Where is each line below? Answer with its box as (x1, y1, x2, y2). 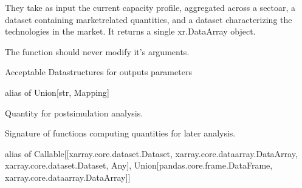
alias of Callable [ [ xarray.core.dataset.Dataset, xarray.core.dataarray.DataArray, (5, 147, 298, 159)
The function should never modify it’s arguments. (5, 45, 190, 58)
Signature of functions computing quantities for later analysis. (5, 127, 236, 139)
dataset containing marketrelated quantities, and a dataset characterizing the (5, 13, 292, 25)
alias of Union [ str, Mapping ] (5, 86, 109, 98)
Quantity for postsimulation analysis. (5, 106, 143, 119)
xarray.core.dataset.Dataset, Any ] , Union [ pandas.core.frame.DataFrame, (5, 159, 273, 172)
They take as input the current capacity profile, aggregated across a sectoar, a (5, 1, 296, 13)
